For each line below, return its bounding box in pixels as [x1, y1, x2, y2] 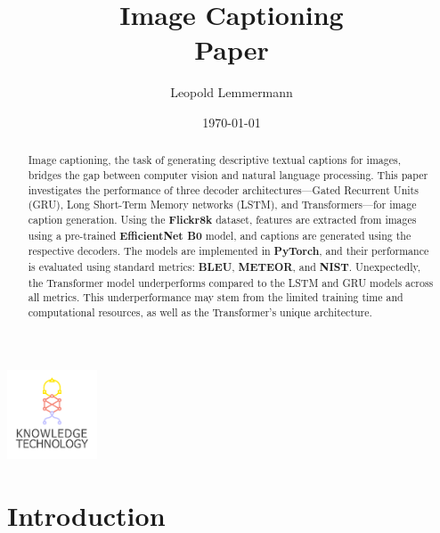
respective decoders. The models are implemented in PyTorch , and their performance [28, 243, 429, 259]
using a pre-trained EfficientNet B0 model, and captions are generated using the [28, 227, 411, 243]
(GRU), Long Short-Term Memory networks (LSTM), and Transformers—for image [28, 197, 417, 212]
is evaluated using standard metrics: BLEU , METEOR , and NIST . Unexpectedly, [28, 258, 421, 275]
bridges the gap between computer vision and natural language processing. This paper [28, 167, 428, 182]
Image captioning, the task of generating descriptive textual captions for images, [28, 152, 401, 168]
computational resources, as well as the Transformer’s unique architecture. [28, 304, 372, 319]
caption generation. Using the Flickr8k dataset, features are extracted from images [28, 211, 417, 227]
